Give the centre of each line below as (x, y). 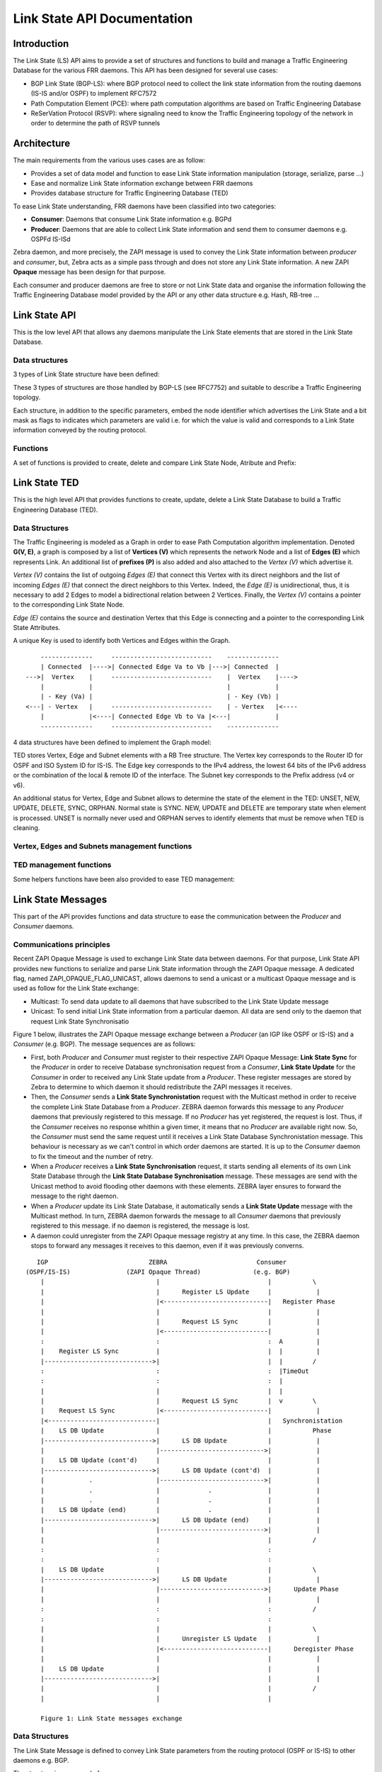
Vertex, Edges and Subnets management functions (103, 846)
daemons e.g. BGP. (41, 1761)
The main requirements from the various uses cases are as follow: (109, 160)
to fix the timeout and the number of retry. (92, 1156)
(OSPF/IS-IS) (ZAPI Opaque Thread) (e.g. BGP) (158, 1272)
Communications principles (62, 944)
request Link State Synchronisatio (80, 1021)
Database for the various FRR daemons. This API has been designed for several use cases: (145, 70)
